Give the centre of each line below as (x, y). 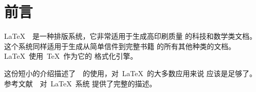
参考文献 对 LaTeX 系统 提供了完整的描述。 (80, 83)
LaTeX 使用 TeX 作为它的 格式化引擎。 (71, 56)
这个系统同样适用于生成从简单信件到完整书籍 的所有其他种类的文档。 (120, 46)
